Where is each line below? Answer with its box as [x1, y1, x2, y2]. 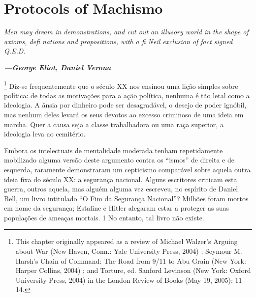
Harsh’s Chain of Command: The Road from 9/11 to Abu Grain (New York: [15, 255, 246, 266]
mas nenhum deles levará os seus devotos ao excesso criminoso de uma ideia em [4, 109, 244, 119]
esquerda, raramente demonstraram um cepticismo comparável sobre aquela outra [4, 164, 251, 174]
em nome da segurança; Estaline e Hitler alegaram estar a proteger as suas [4, 203, 229, 213]
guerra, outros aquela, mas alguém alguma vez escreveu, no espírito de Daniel [4, 184, 238, 194]
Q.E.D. [4, 46, 26, 56]
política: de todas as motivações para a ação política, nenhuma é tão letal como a [4, 90, 250, 100]
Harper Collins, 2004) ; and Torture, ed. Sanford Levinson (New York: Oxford [15, 265, 251, 275]
